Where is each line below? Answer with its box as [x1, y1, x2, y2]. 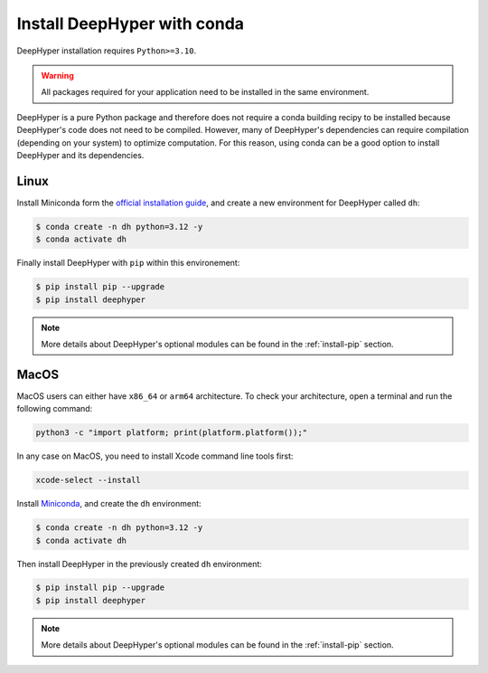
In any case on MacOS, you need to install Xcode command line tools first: [16, 450, 294, 461]
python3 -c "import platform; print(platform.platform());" [35, 428, 308, 438]
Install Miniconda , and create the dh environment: [16, 498, 202, 509]
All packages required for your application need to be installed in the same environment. [41, 87, 370, 98]
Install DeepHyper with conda [16, 14, 244, 33]
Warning [41, 70, 74, 81]
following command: [16, 403, 93, 414]
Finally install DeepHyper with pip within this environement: [16, 258, 240, 269]
